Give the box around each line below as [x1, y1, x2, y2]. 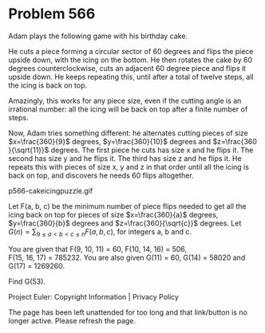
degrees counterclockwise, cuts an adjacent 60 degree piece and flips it [8, 63, 246, 72]
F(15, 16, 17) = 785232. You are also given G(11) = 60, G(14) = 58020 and [8, 253, 246, 262]
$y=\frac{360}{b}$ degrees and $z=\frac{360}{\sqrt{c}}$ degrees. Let [8, 218, 242, 228]
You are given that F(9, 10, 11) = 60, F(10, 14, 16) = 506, [8, 244, 188, 253]
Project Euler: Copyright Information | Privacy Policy [8, 292, 180, 301]
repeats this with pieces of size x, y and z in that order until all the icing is [8, 162, 250, 171]
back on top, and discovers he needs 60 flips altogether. [8, 170, 194, 180]
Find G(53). [8, 276, 46, 286]
